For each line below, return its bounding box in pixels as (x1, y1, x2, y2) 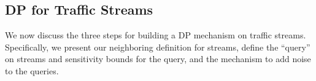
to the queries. (5, 64, 59, 77)
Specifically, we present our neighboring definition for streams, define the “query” (5, 40, 310, 53)
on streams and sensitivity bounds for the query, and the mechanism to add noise (5, 52, 311, 65)
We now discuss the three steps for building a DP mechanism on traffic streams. (5, 29, 306, 41)
